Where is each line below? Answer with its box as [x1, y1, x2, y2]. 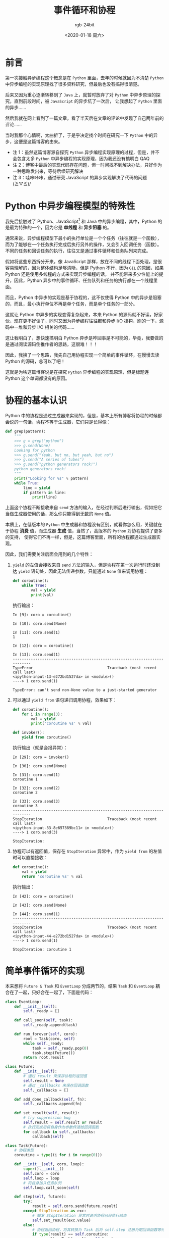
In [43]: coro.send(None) [12, 903, 67, 908]
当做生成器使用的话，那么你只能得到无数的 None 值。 [5, 511, 114, 517]
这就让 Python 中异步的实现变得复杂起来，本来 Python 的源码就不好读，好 [5, 312, 158, 318]
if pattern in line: [23, 490, 66, 495]
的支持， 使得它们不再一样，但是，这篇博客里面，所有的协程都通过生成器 [5, 534, 156, 540]
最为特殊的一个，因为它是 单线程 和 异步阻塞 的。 [9, 224, 112, 230]
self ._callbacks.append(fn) [23, 1102, 82, 1107]
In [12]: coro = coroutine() [12, 643, 74, 648]
